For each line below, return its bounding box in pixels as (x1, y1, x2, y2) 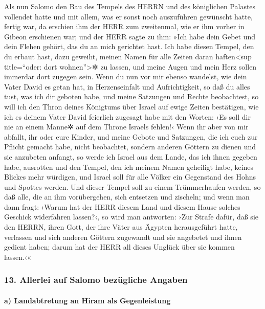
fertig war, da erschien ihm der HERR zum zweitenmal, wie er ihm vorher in (4, 21, 245, 32)
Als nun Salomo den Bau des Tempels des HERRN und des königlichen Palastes (4, 1, 256, 11)
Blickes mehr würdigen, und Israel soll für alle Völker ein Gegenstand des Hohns (4, 171, 256, 182)
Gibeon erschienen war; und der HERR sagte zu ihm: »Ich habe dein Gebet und (4, 31, 256, 41)
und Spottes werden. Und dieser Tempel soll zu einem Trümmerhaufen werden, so (4, 181, 261, 192)
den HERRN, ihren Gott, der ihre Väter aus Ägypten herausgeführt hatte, (4, 222, 238, 232)
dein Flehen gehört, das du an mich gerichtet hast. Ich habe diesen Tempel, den (4, 41, 254, 52)
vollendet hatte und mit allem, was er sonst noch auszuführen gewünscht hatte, (4, 11, 253, 21)
